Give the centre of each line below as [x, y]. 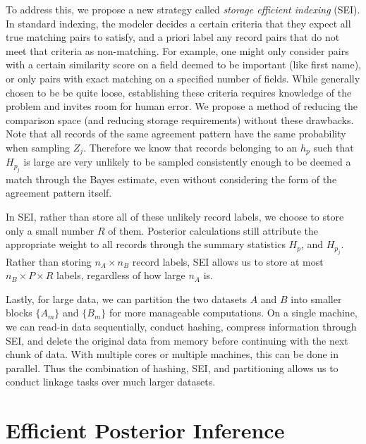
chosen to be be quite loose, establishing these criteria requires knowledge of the [179, 92]
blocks [19, 313]
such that [334, 147]
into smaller [316, 298]
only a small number [50, 230]
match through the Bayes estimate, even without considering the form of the [171, 179]
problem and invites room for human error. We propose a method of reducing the [182, 106]
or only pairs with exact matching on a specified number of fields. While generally [183, 78]
